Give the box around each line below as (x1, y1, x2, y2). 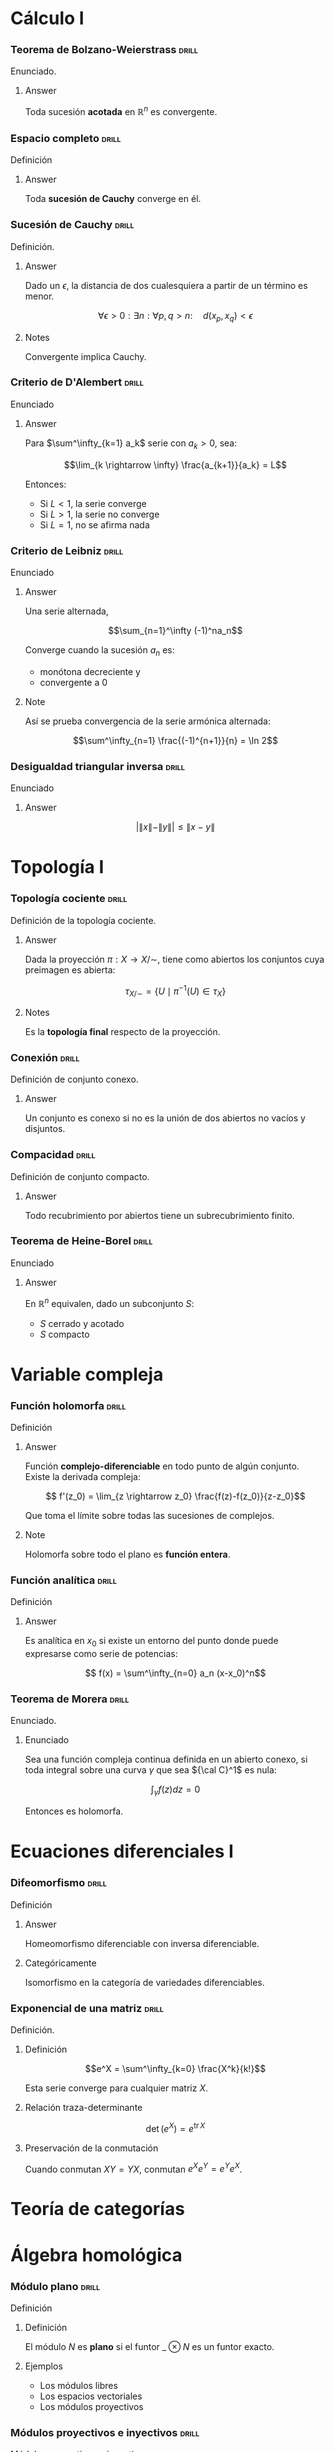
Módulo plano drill (10, 2279, 101, 2293)
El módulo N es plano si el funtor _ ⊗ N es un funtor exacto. (24, 2340, 275, 2352)
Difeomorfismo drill (10, 1876, 107, 1890)
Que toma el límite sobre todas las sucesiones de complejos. (24, 1509, 275, 1521)
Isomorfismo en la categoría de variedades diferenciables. (24, 1976, 265, 1988)
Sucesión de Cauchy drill (10, 218, 135, 232)
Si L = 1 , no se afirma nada (39, 518, 150, 531)
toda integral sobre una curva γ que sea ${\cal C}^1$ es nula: (24, 1764, 277, 1776)
